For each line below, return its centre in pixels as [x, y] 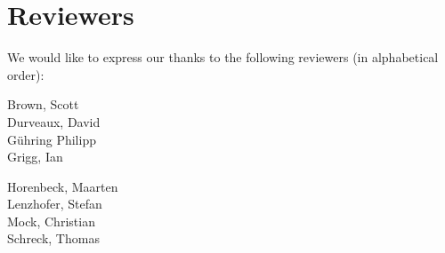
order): [26, 74]
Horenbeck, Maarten [63, 186]
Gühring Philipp [52, 139]
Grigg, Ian [35, 157]
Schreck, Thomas [53, 238]
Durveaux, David [54, 121]
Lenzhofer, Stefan [55, 204]
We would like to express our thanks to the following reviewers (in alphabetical [223, 57]
